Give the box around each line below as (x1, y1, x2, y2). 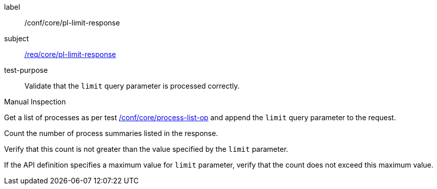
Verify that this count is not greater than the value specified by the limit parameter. (4, 145, 289, 153)
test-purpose (4, 66, 48, 74)
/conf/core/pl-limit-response (24, 18, 120, 27)
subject (4, 34, 29, 43)
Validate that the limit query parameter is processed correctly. (24, 82, 240, 90)
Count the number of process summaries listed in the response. (4, 129, 218, 138)
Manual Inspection (4, 97, 66, 106)
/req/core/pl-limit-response (24, 50, 116, 59)
